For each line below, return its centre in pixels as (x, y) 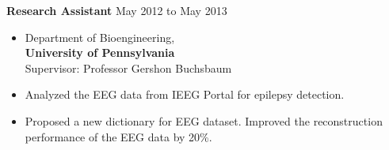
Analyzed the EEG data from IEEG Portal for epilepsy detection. (185, 94)
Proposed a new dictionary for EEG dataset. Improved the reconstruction (204, 120)
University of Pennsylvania (100, 52)
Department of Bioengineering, (100, 37)
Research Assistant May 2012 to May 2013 (117, 10)
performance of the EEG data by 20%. (118, 136)
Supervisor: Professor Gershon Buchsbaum (128, 67)
